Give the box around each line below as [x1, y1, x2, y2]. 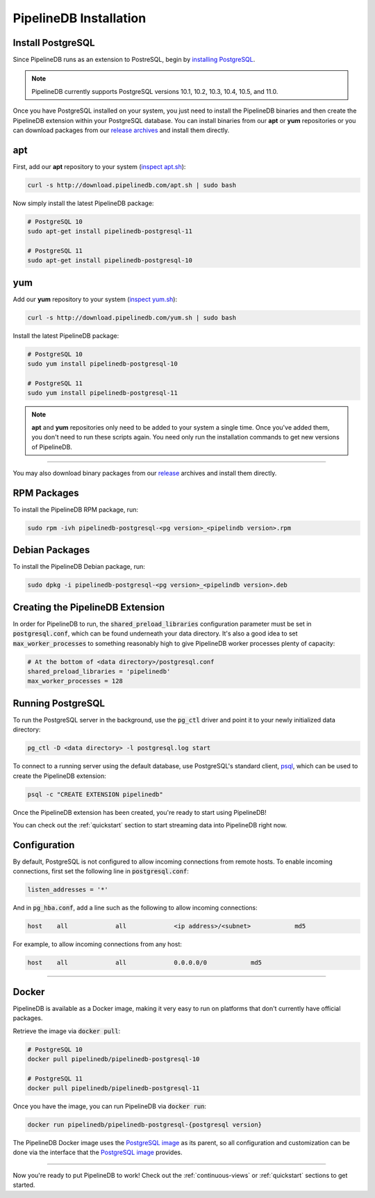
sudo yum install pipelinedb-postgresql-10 [27, 360, 178, 368]
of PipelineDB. [31, 442, 73, 451]
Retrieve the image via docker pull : [12, 1026, 121, 1035]
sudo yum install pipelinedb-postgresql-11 [27, 389, 178, 397]
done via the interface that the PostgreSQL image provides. [12, 1148, 183, 1157]
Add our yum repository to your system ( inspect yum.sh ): [12, 295, 177, 303]
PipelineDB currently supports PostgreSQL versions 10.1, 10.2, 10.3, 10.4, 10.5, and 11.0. [31, 87, 278, 95]
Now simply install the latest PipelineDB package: [12, 199, 154, 207]
